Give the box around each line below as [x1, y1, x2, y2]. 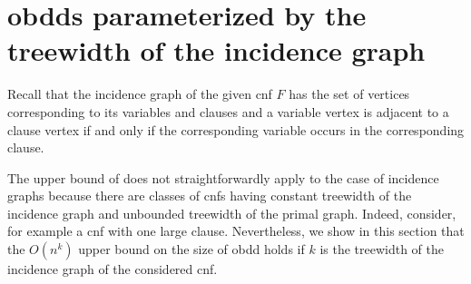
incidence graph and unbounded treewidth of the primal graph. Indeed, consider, [7, 203, 456, 222]
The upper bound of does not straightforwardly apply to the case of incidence [7, 168, 439, 187]
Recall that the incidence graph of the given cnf [7, 84, 272, 103]
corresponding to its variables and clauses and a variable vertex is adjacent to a [7, 102, 449, 121]
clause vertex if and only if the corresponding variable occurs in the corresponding [7, 120, 465, 139]
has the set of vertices [289, 84, 410, 103]
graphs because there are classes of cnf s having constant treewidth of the [7, 186, 412, 205]
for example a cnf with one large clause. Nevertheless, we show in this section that [7, 221, 465, 240]
